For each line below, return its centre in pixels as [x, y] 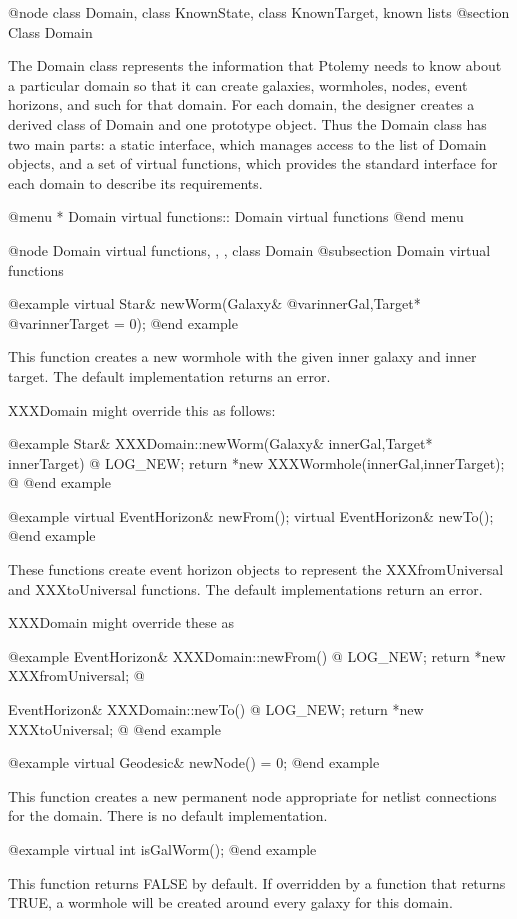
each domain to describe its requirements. [135, 182]
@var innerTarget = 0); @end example [123, 322]
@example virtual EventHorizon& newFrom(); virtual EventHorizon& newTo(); [251, 515]
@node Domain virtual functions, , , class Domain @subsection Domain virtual [249, 249]
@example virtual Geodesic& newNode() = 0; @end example [194, 762]
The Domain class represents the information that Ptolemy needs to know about [255, 65]
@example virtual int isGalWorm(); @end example [162, 849]
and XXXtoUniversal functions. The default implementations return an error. [245, 588]
